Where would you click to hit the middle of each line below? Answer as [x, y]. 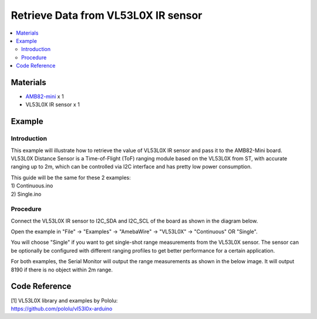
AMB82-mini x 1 [45, 96]
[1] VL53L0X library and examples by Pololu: [64, 300]
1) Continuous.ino [32, 186]
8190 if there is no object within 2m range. [62, 270]
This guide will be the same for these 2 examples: [71, 177]
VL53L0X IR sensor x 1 [53, 105]
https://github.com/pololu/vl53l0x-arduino [62, 308]
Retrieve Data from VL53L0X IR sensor [107, 15]
